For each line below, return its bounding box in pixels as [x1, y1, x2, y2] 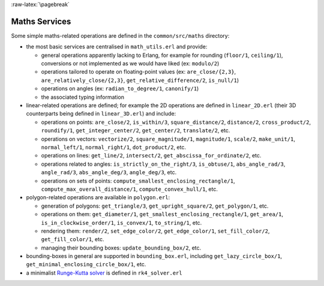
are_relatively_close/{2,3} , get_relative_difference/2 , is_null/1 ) [41, 77, 239, 84]
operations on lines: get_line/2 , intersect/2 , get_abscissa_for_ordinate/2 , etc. [41, 152, 262, 159]
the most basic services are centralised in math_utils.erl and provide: [26, 43, 208, 50]
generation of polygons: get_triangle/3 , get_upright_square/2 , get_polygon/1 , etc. [41, 202, 269, 209]
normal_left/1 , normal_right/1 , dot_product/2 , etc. [41, 144, 186, 151]
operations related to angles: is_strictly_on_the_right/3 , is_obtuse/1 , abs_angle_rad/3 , [41, 160, 286, 168]
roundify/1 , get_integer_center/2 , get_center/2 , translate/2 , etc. [41, 127, 230, 134]
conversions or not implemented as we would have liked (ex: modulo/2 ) [41, 60, 220, 67]
